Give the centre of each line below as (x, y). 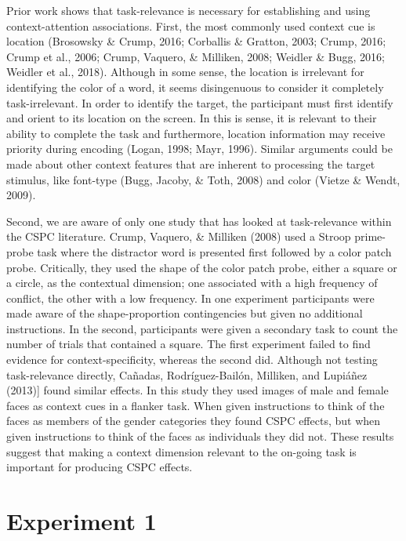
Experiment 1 (82, 521)
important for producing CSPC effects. (100, 467)
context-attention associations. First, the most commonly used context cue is (191, 25)
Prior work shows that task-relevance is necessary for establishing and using (188, 10)
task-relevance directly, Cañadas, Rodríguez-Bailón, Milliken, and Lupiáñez (187, 374)
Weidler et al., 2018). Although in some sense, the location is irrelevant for (185, 72)
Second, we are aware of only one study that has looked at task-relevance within (199, 221)
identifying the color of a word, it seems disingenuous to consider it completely (195, 87)
